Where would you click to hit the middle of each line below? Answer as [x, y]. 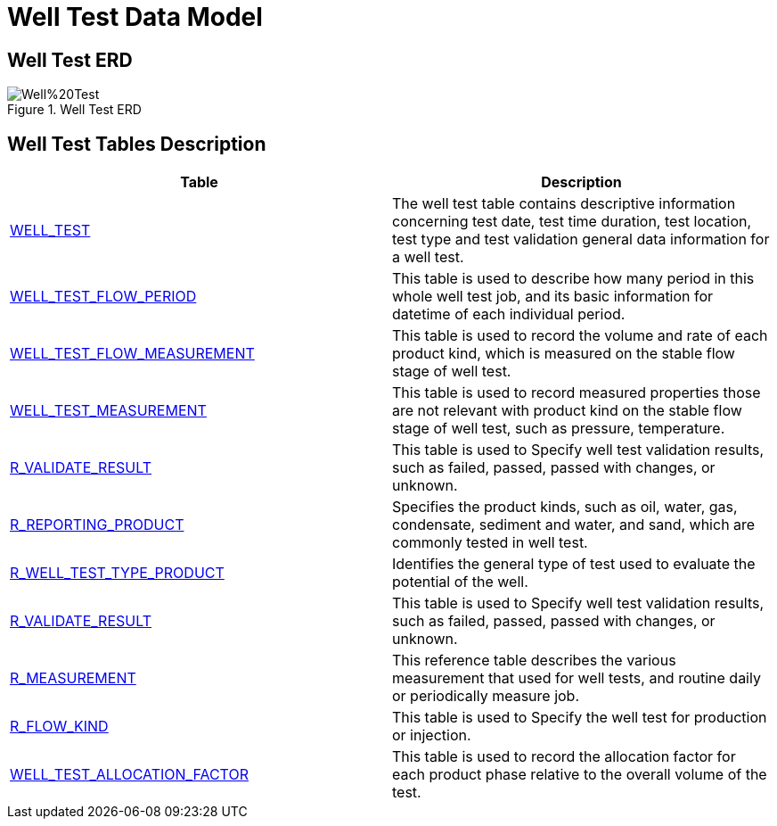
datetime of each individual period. [509, 314]
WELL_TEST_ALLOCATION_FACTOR [129, 775]
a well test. [428, 257]
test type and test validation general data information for [581, 240]
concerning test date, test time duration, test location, [572, 222]
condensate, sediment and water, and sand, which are [574, 525]
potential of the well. [460, 582]
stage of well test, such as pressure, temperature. [559, 429]
